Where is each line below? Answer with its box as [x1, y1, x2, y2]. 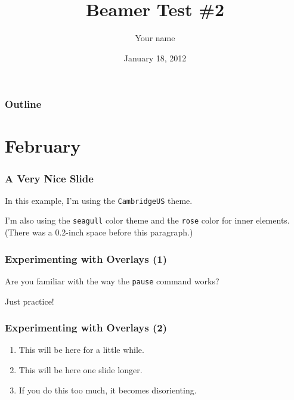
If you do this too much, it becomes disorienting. [18, 383, 197, 396]
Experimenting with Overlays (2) [5, 320, 168, 335]
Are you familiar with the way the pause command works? [5, 274, 219, 287]
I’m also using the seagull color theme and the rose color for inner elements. [5, 214, 290, 227]
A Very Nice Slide [5, 170, 94, 185]
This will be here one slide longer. [18, 364, 143, 376]
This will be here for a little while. [18, 343, 144, 356]
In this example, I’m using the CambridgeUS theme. [5, 194, 193, 206]
